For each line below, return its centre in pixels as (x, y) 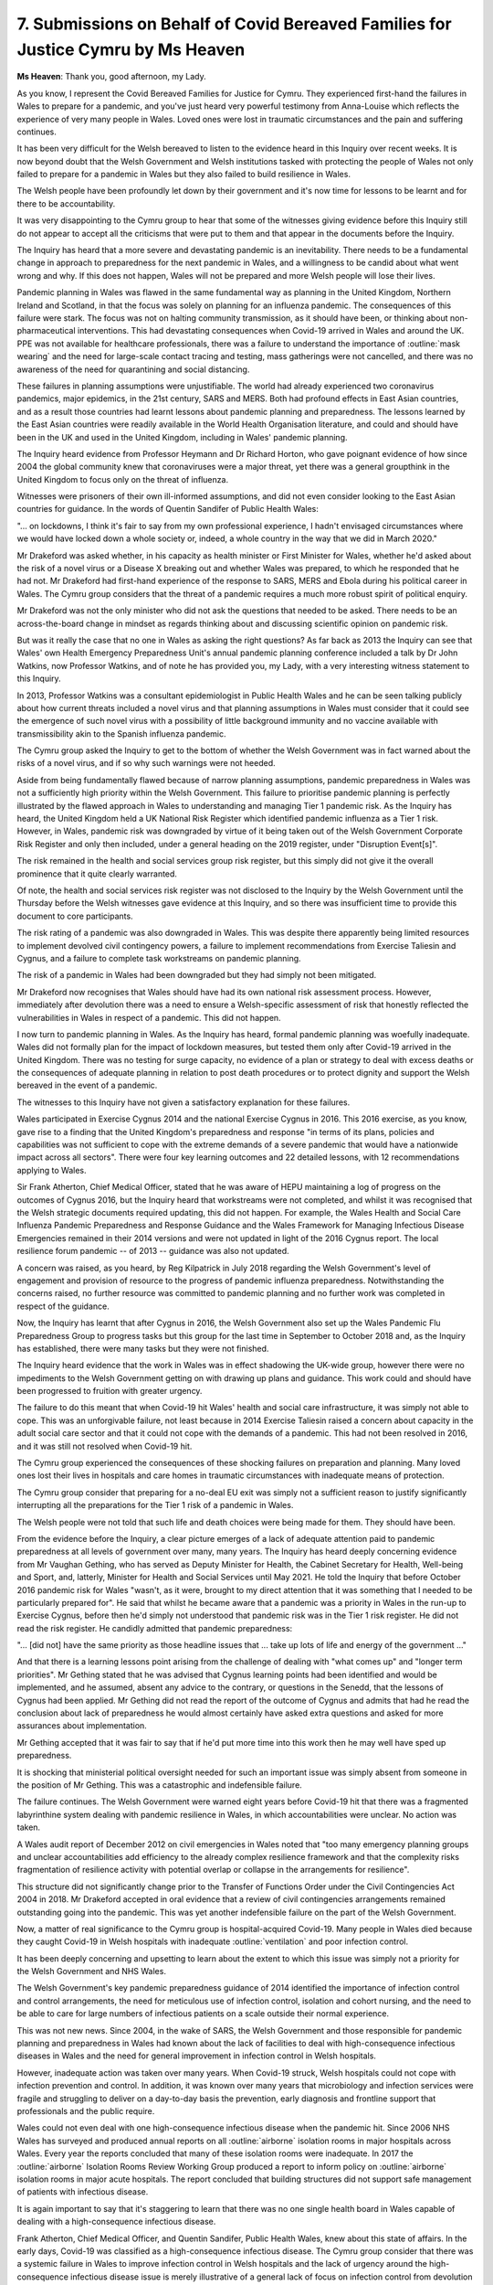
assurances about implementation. (82, 1726)
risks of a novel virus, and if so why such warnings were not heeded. (146, 763)
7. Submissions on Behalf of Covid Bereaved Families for (234, 24)
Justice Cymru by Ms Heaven (131, 49)
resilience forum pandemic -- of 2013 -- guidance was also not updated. (153, 1251)
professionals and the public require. (86, 2110)
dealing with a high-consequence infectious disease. (116, 2222)
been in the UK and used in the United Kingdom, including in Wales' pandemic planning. (182, 437)
